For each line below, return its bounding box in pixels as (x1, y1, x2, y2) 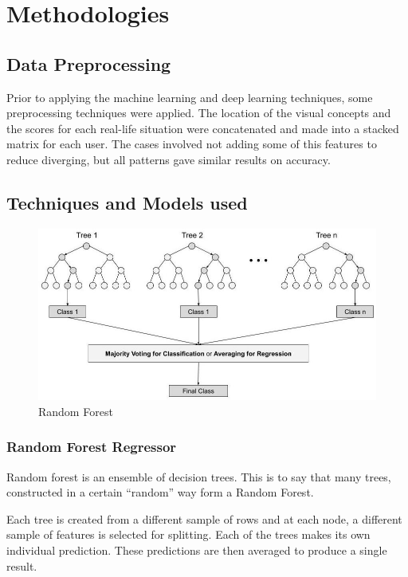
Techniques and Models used (6, 190, 248, 214)
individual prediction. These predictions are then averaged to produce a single (6, 542, 387, 559)
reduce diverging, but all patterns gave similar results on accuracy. (6, 151, 331, 167)
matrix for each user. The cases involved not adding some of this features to (6, 135, 377, 152)
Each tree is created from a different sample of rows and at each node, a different (6, 510, 402, 527)
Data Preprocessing (6, 51, 171, 76)
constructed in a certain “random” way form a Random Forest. (6, 484, 314, 500)
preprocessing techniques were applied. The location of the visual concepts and (6, 104, 391, 121)
